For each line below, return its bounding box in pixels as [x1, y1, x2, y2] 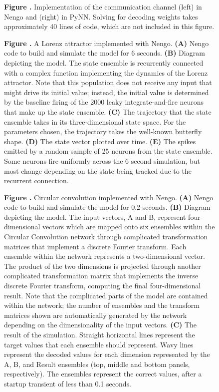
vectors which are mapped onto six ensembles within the [42, 221, 215, 232]
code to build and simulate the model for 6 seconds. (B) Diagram [4, 48, 205, 58]
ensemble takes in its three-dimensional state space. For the [4, 116, 186, 127]
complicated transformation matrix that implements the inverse [4, 270, 199, 281]
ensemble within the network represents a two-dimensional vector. [4, 251, 205, 261]
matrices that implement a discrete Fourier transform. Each [4, 241, 187, 251]
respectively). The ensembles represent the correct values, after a [4, 368, 202, 379]
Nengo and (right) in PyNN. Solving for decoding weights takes [4, 11, 198, 22]
